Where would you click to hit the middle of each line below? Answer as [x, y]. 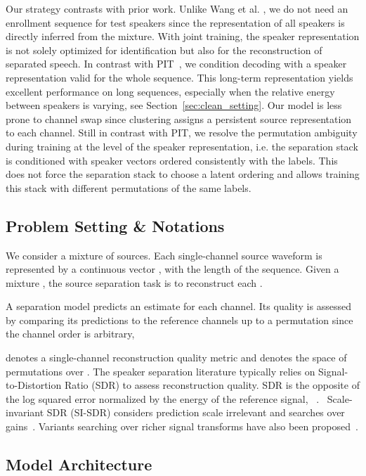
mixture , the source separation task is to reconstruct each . [134, 282]
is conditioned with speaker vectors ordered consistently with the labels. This [172, 160]
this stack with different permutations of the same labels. [129, 187]
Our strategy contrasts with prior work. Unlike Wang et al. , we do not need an [177, 8]
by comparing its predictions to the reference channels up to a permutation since [179, 320]
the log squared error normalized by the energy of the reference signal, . [163, 398]
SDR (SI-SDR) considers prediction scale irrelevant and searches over [196, 412]
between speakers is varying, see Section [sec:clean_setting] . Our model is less [174, 105]
